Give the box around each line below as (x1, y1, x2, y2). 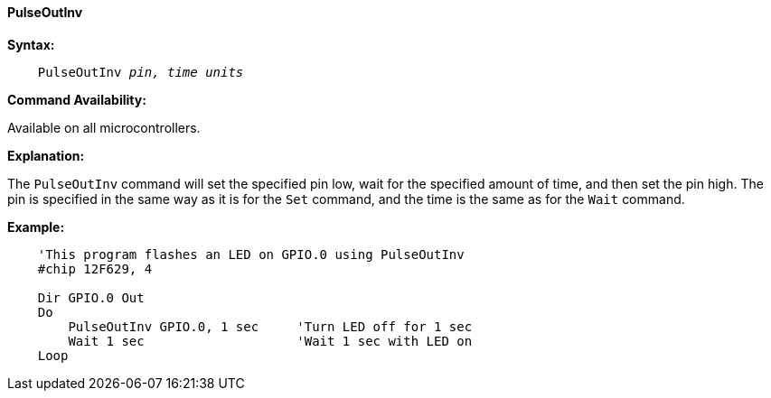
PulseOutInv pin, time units (37, 64, 244, 79)
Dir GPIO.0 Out (37, 290, 145, 305)
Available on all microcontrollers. (7, 119, 201, 135)
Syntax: (7, 36, 55, 52)
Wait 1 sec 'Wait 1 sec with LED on (68, 333, 473, 348)
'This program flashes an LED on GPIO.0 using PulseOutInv (37, 246, 465, 262)
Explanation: (7, 147, 85, 163)
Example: (7, 218, 65, 235)
